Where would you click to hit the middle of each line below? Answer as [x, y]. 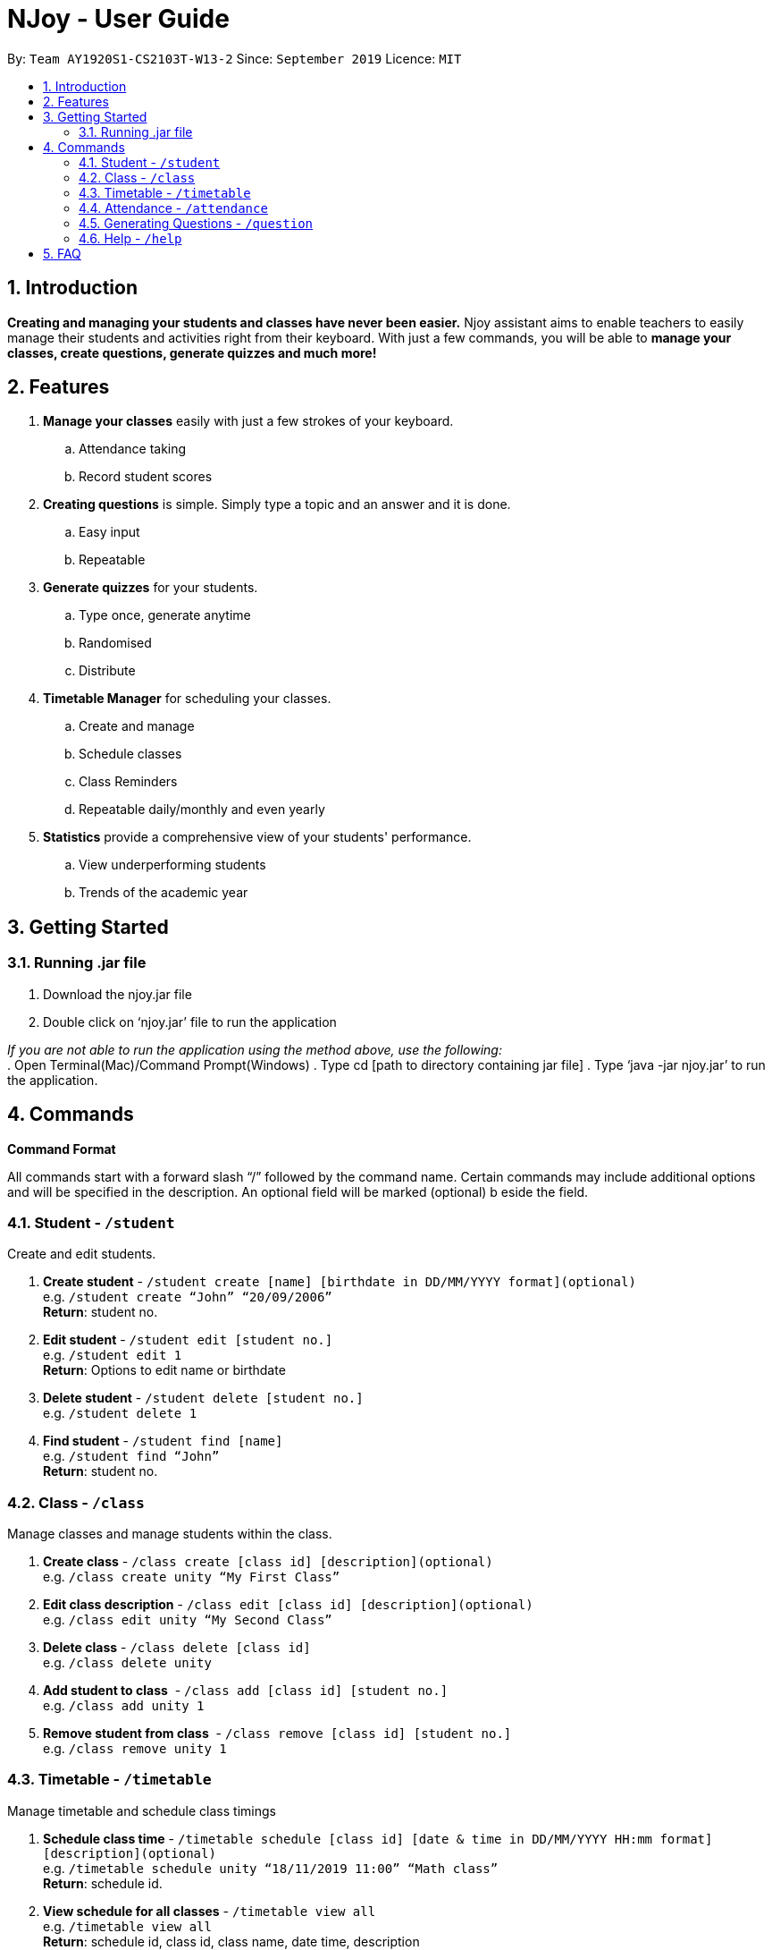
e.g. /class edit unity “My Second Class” [188, 1619]
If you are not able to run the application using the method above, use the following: [255, 1049]
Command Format [62, 1149]
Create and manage [137, 726]
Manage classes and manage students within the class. [170, 1534]
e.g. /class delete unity [127, 1662]
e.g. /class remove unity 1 [135, 1748]
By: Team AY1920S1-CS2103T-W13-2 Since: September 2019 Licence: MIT [235, 58]
